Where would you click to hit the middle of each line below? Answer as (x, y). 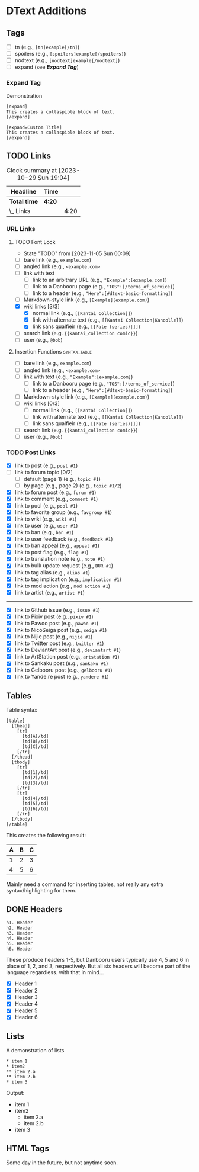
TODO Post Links (31, 452)
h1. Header (20, 923)
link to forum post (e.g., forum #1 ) (55, 492)
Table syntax (22, 710)
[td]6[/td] (35, 809)
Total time (24, 201)
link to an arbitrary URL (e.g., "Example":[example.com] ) (99, 280)
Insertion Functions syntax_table (53, 352)
